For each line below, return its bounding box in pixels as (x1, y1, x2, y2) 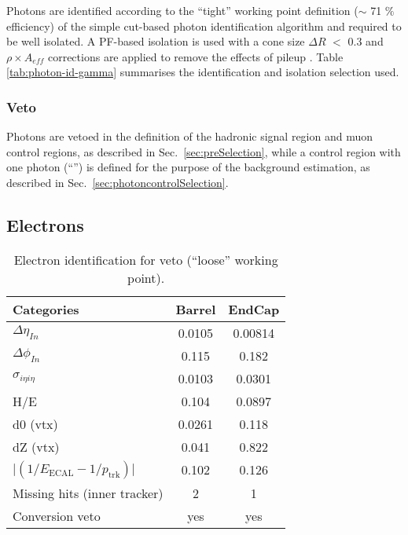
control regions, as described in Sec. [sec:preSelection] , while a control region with (6, 143, 401, 159)
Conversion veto (13, 506, 101, 525)
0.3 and (347, 33, 384, 49)
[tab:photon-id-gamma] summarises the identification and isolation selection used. (6, 64, 399, 80)
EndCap (228, 299, 280, 318)
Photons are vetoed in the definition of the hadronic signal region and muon (6, 128, 373, 145)
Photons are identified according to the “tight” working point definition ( (6, 2, 358, 18)
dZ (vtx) (13, 437, 60, 456)
